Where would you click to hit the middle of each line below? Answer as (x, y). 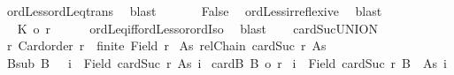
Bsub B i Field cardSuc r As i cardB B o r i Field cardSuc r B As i (227, 62)
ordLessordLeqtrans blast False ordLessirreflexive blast (194, 11)
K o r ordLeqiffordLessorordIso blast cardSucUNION (197, 28)
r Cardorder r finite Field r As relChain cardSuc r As (166, 45)
